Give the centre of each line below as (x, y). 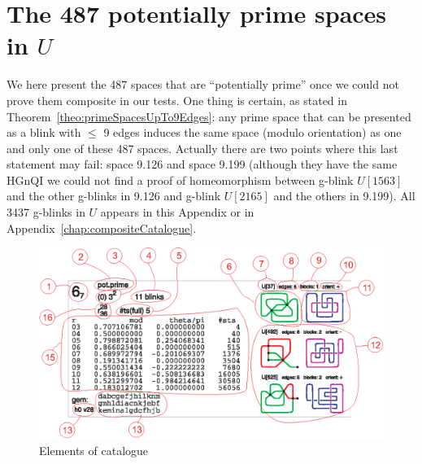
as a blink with (44, 132)
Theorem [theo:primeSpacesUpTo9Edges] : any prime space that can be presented (209, 116)
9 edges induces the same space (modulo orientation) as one (252, 132)
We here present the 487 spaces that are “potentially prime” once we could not (203, 84)
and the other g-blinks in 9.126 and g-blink (114, 196)
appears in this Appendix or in (177, 212)
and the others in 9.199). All (344, 196)
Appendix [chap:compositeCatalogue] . (102, 228)
